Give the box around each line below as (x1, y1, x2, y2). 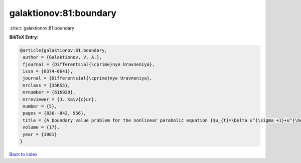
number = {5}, (23, 103, 57, 109)
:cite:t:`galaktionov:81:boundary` (9, 25, 76, 31)
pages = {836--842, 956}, (23, 110, 86, 116)
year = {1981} (23, 131, 57, 137)
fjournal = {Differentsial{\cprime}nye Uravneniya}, (23, 61, 155, 67)
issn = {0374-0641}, (23, 68, 73, 74)
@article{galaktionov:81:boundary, (20, 47, 107, 53)
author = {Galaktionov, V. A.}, (23, 54, 102, 60)
